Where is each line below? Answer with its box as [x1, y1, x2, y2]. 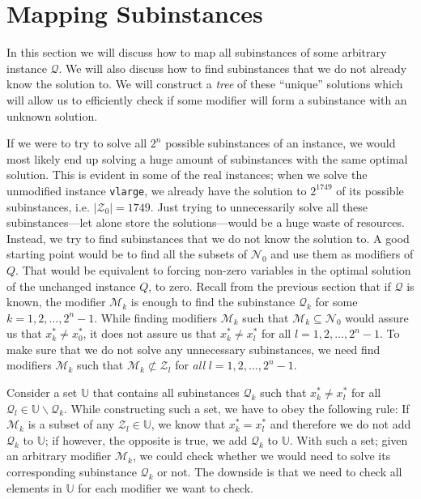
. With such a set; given [289, 431, 408, 448]
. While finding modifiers [94, 309, 217, 326]
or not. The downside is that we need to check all [157, 463, 402, 480]
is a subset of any [28, 416, 115, 433]
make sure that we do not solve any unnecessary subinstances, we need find [6, 340, 381, 357]
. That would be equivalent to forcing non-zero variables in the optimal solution [15, 261, 411, 278]
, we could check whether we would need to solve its [132, 447, 391, 464]
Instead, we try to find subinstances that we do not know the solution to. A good [6, 229, 410, 246]
